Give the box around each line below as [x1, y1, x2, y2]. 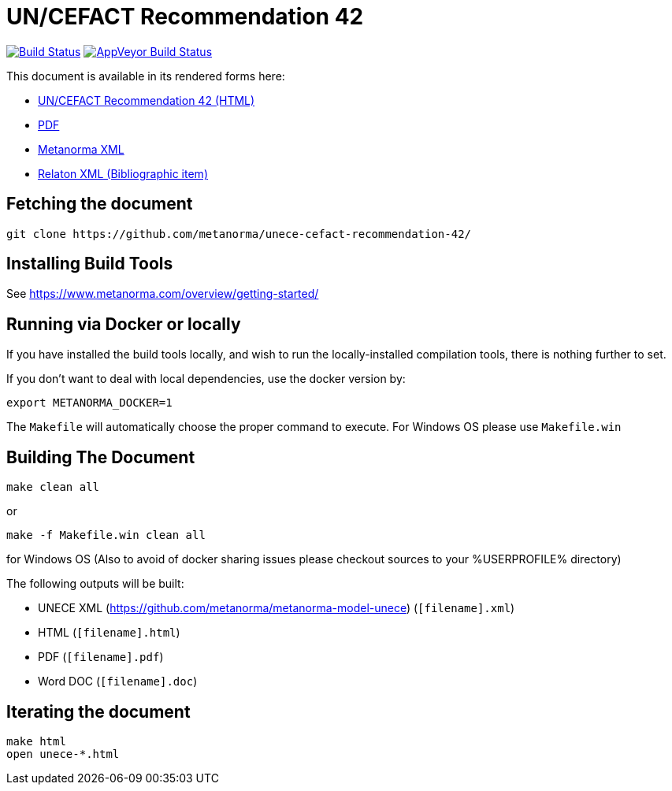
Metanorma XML [38, 142, 124, 156]
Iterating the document [6, 701, 191, 722]
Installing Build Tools [6, 254, 173, 274]
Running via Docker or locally [6, 314, 241, 334]
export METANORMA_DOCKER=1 [6, 396, 173, 410]
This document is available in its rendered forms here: [6, 69, 285, 83]
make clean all [6, 481, 100, 494]
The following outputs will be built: [6, 577, 184, 591]
